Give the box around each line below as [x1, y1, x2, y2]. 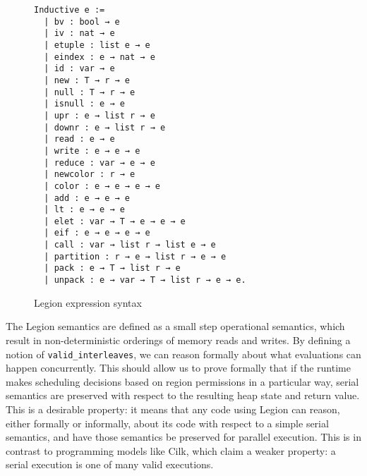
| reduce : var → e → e [44, 157, 155, 168]
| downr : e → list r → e [44, 122, 166, 133]
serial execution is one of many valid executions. [6, 457, 214, 472]
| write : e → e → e [44, 145, 140, 156]
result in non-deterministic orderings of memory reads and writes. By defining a [6, 332, 351, 347]
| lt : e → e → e [44, 205, 125, 215]
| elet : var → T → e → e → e [44, 216, 186, 226]
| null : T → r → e [44, 87, 136, 97]
